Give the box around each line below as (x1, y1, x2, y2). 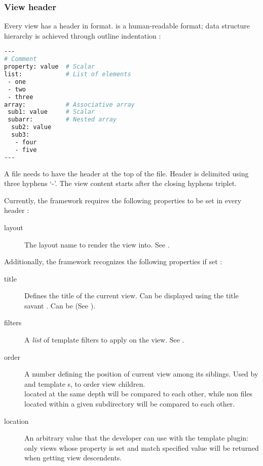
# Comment (4, 55, 37, 63)
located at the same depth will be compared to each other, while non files (24, 388, 253, 399)
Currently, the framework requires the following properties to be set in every (4, 195, 242, 205)
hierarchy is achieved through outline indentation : (4, 30, 161, 41)
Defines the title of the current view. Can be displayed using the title (24, 290, 239, 301)
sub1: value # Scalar (8, 108, 95, 116)
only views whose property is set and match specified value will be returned (24, 442, 259, 453)
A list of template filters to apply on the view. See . (24, 334, 184, 345)
